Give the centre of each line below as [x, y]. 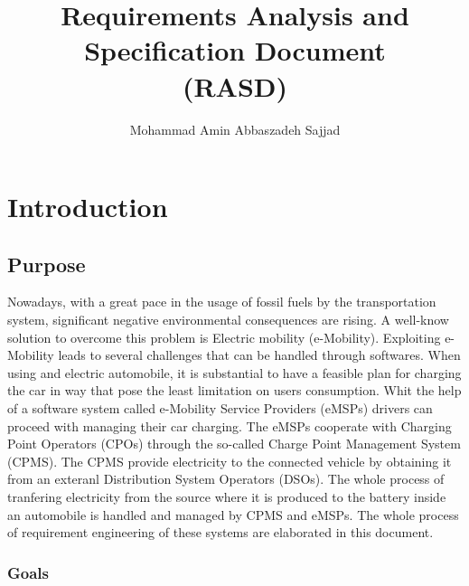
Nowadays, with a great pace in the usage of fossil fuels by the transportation [222, 302]
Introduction [88, 207]
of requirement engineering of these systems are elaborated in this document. [220, 532]
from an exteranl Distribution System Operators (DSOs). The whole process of [226, 479]
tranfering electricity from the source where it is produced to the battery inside [227, 497]
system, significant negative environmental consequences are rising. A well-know [228, 320]
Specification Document [235, 50]
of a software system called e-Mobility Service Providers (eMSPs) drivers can [220, 408]
